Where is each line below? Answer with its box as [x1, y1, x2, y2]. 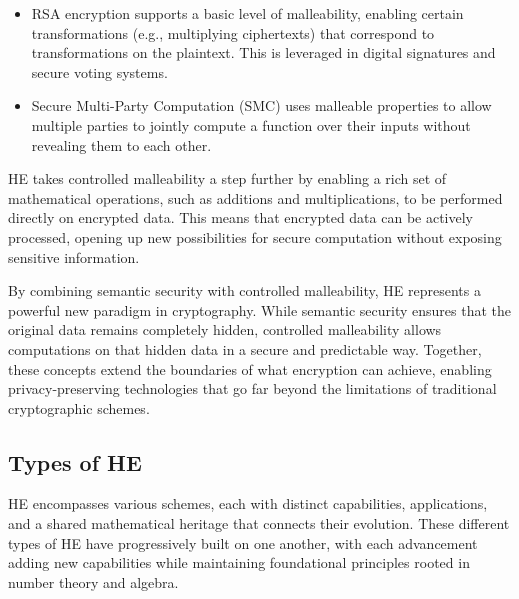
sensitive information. [8, 246, 140, 267]
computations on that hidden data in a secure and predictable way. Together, [8, 338, 482, 359]
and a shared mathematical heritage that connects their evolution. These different [8, 513, 510, 534]
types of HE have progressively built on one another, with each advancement [8, 532, 478, 553]
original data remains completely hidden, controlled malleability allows [8, 319, 442, 340]
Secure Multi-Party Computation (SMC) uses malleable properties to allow [31, 95, 492, 116]
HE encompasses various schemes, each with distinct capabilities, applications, [8, 493, 488, 514]
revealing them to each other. [31, 134, 212, 155]
